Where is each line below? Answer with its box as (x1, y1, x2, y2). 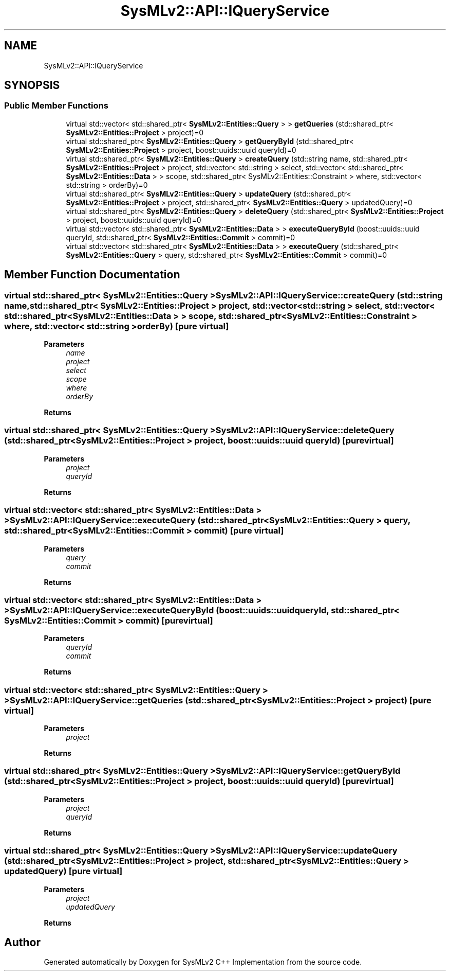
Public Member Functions (4, 100, 108, 111)
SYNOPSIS (4, 79, 60, 92)
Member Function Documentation (4, 268, 180, 281)
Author (4, 935, 41, 949)
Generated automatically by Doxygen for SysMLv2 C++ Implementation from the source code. (44, 958, 362, 967)
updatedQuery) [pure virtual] (4, 866, 123, 877)
